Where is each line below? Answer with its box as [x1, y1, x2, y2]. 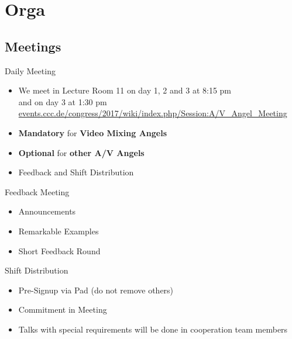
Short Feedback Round [18, 244, 101, 257]
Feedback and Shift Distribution [18, 166, 134, 178]
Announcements [18, 205, 76, 217]
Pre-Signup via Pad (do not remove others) [18, 283, 174, 296]
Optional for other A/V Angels [18, 146, 145, 158]
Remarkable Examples [18, 224, 99, 237]
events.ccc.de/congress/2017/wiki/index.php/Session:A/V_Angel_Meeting [18, 107, 287, 119]
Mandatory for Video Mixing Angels [18, 126, 167, 139]
